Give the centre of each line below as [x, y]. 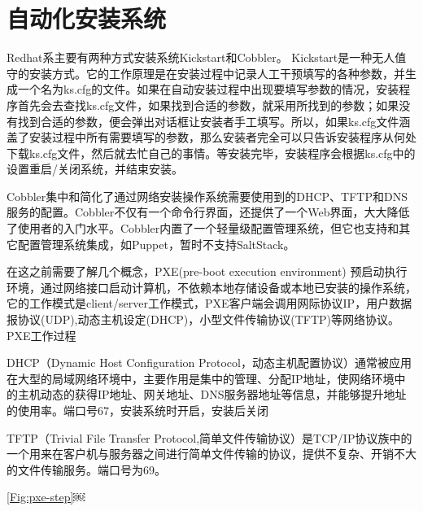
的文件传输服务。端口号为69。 [86, 469]
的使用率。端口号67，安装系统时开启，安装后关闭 [137, 410]
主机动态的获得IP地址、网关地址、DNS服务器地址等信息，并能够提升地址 [212, 394]
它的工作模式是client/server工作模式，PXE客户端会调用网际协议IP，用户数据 [209, 303]
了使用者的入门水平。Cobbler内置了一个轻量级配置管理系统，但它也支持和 [203, 228]
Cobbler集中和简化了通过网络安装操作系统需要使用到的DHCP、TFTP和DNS [207, 196]
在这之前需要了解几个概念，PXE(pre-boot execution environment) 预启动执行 [207, 271]
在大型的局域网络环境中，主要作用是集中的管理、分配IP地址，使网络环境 [201, 378]
